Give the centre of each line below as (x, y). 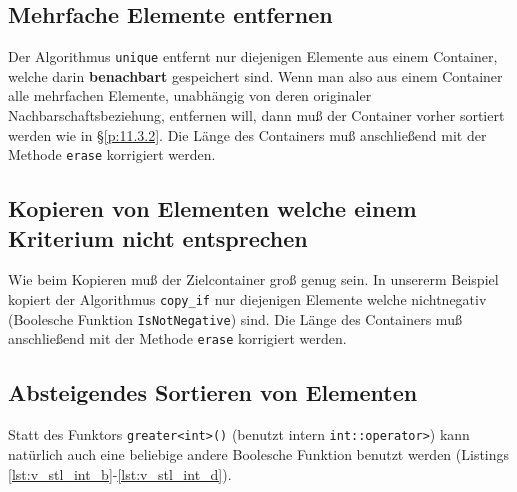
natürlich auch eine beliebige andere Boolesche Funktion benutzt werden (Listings (259, 453)
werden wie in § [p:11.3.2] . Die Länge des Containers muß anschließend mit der (247, 134)
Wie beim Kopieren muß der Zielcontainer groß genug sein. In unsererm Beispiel (253, 279)
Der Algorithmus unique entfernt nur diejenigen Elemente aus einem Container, (253, 56)
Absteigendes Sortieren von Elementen (213, 392)
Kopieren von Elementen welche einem (212, 208)
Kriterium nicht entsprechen (158, 237)
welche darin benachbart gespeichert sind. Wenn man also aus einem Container (255, 75)
